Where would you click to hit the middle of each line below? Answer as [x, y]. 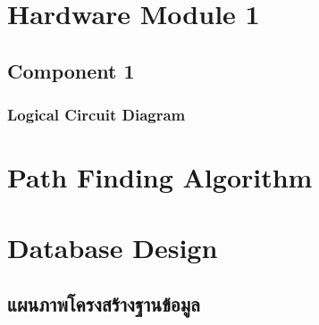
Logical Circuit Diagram [97, 115]
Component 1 [71, 70]
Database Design [113, 247]
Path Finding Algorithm [160, 177]
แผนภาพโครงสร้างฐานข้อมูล [104, 304]
